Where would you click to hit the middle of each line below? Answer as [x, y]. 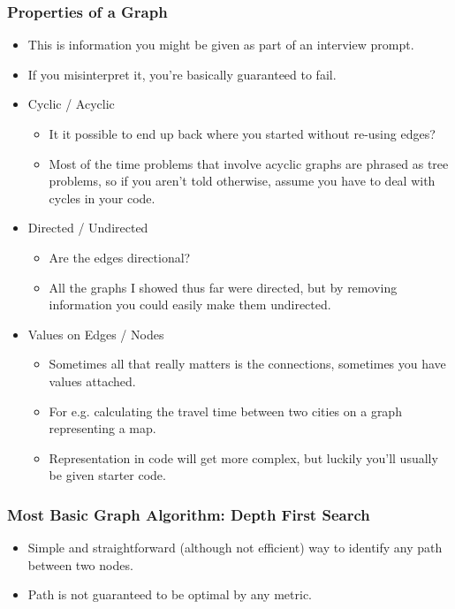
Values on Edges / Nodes [96, 334]
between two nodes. [80, 564]
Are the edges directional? [120, 257]
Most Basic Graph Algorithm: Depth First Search [189, 514]
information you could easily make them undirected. [190, 304]
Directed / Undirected [88, 228]
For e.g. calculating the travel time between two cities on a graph [225, 411]
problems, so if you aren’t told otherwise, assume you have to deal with [242, 181]
